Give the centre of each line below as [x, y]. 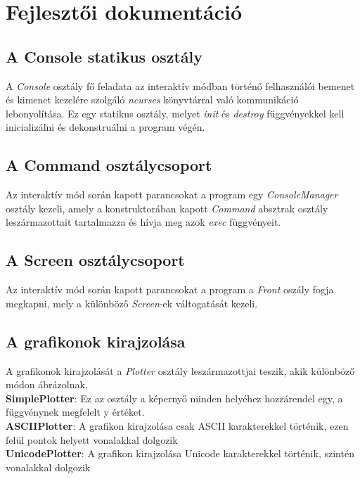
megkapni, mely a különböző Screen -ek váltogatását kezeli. [132, 303]
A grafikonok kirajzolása [96, 341]
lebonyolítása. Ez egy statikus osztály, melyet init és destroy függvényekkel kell [175, 113]
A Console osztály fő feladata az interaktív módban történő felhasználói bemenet [180, 85]
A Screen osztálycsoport [95, 260]
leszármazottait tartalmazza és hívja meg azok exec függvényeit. [143, 222]
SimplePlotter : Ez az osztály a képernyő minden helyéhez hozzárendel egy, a [174, 398]
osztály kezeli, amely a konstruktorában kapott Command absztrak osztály [167, 208]
